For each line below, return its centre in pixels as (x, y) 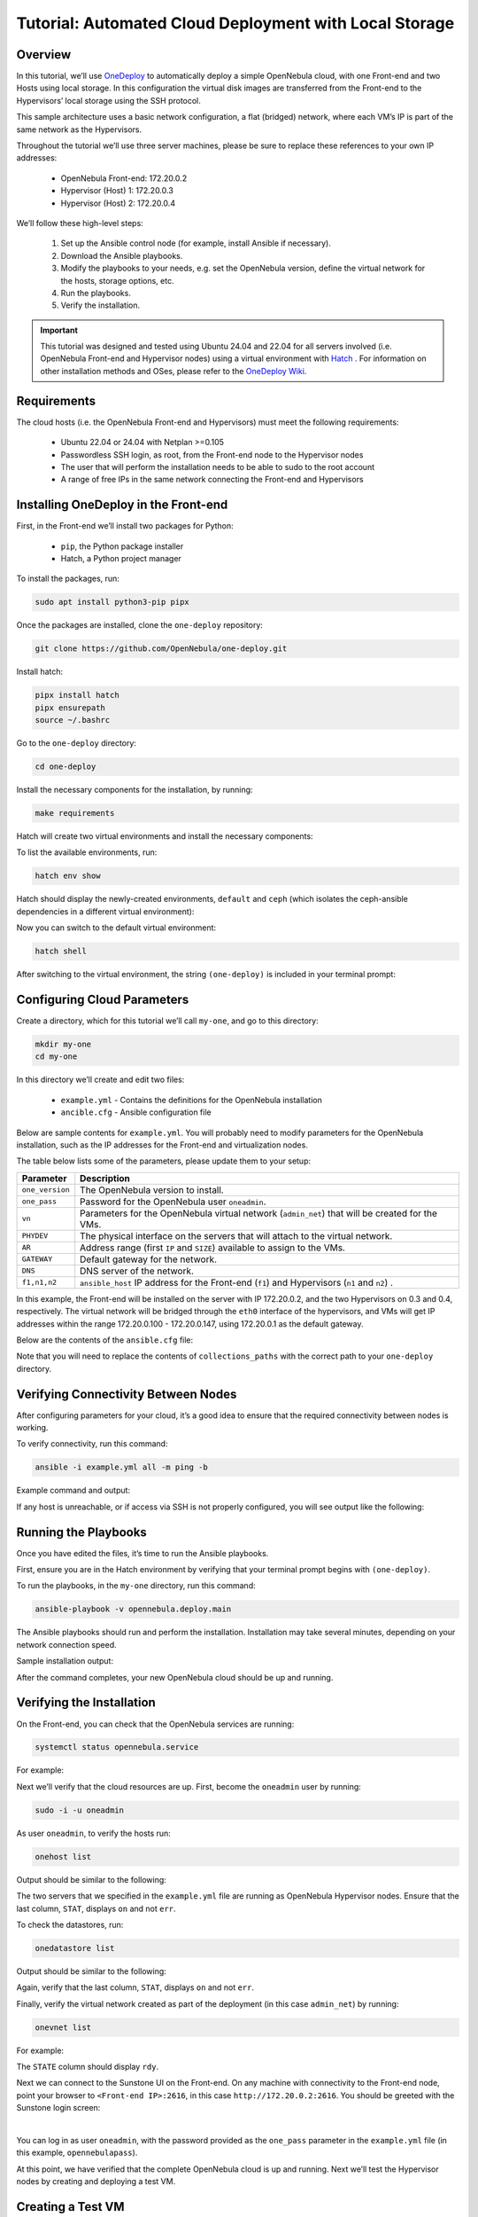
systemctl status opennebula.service (117, 1747)
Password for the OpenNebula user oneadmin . (173, 1202)
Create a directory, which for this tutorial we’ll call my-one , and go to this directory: (167, 1021)
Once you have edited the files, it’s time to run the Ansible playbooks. (143, 1553)
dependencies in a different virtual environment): (105, 911)
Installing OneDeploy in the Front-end (122, 505)
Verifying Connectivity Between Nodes (127, 1394)
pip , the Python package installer (122, 546)
